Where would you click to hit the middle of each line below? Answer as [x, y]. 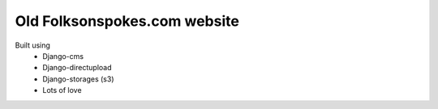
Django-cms [63, 56]
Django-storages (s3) [78, 79]
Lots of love [62, 90]
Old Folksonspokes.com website [127, 21]
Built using [32, 45]
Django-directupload [77, 68]
